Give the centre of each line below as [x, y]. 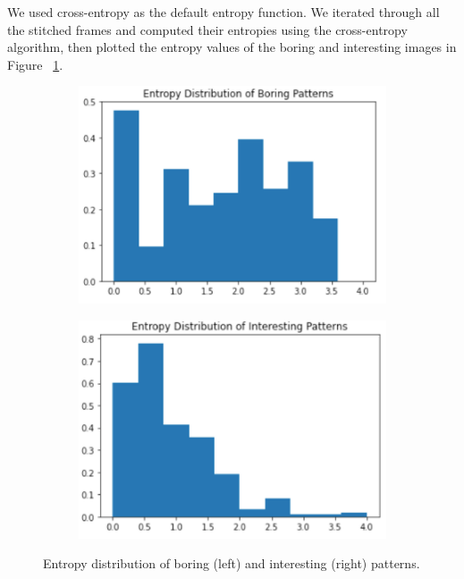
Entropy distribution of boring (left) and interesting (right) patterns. [232, 563]
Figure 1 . [35, 64]
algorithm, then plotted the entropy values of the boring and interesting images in [232, 47]
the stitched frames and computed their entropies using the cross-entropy [207, 29]
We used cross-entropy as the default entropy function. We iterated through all [224, 12]
